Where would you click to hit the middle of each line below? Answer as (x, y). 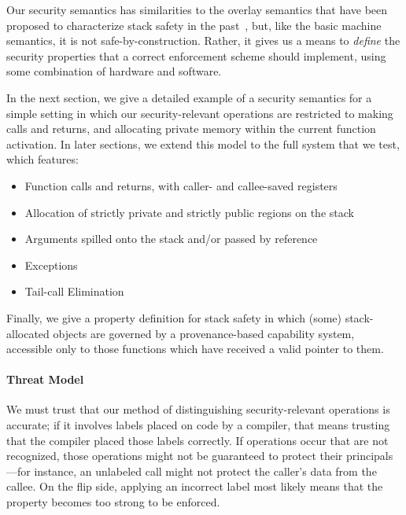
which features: (42, 159)
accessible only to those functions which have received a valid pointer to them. (195, 349)
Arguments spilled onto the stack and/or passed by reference (171, 239)
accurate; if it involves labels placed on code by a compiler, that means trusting (198, 425)
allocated (28, 333)
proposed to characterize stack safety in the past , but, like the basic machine (194, 25)
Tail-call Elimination (74, 291)
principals (370, 456)
